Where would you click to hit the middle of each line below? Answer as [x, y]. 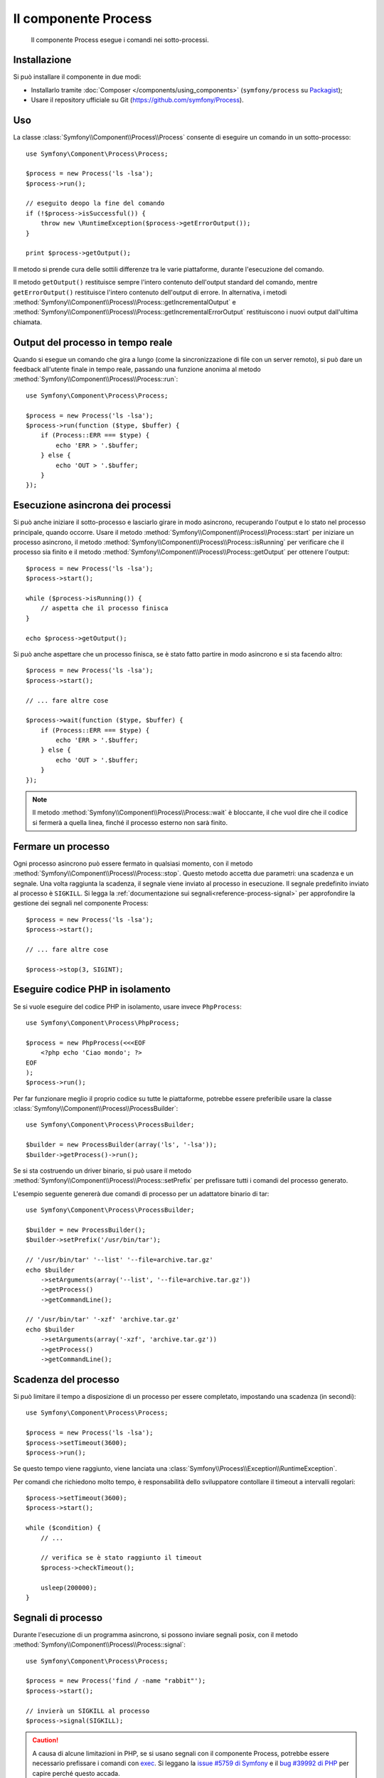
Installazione [42, 60]
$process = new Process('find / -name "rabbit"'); [116, 1681]
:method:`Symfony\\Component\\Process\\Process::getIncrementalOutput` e [124, 302]
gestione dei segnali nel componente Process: [81, 903]
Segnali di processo [58, 1618]
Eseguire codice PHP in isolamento [92, 990]
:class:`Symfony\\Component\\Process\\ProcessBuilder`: [96, 1109]
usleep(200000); [69, 1587]
